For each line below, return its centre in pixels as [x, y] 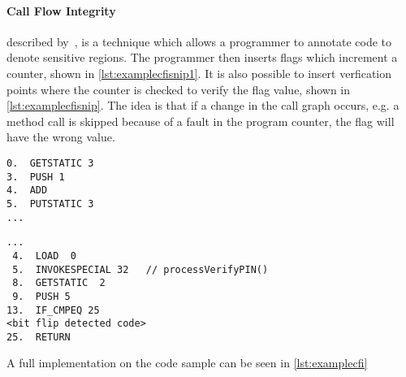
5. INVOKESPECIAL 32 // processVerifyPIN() [140, 269]
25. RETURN [39, 337]
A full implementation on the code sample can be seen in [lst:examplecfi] [187, 363]
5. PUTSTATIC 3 [50, 204]
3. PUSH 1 [36, 177]
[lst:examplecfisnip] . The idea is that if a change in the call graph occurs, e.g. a [203, 105]
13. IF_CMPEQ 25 [53, 310]
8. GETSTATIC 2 [59, 283]
